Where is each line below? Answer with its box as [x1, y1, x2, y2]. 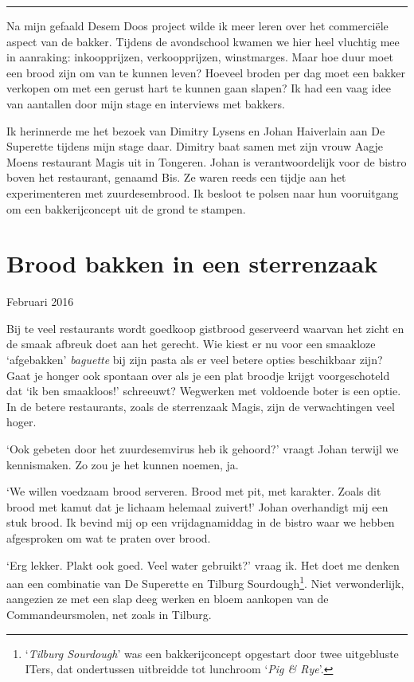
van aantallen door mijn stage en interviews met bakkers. [6, 95, 285, 112]
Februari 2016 [6, 293, 74, 310]
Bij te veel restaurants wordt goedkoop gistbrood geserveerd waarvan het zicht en [6, 319, 404, 336]
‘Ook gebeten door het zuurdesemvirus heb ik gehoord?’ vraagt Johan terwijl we [6, 441, 399, 457]
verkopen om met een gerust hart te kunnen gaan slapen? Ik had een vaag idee [6, 80, 391, 96]
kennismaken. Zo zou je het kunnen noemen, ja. [6, 456, 239, 472]
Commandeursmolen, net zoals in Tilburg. [6, 606, 212, 622]
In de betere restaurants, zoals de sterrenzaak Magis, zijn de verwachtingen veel [6, 398, 395, 414]
